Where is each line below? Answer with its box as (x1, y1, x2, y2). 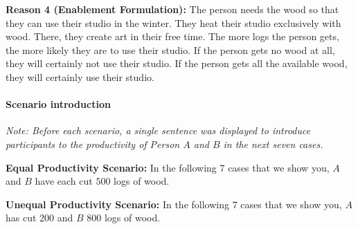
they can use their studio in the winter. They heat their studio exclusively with (6, 15, 341, 30)
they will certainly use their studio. (6, 69, 154, 84)
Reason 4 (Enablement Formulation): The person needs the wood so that (6, 2, 339, 16)
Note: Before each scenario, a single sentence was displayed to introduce (6, 123, 311, 138)
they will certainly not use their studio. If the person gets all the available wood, (6, 56, 348, 71)
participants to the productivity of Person (6, 136, 180, 151)
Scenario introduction (6, 97, 111, 111)
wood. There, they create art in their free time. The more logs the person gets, (6, 29, 339, 44)
